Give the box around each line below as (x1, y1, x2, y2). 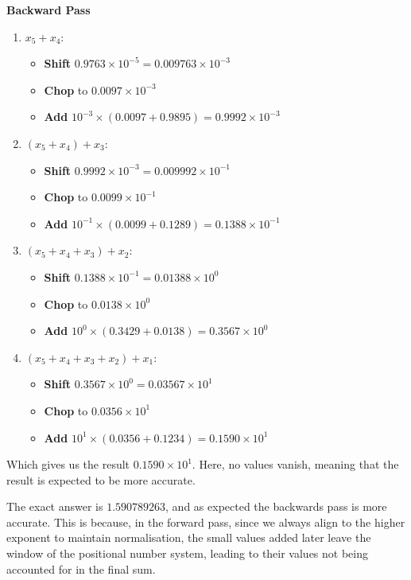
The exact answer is (6, 498, 103, 515)
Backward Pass (6, 2, 91, 18)
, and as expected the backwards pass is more (165, 498, 387, 515)
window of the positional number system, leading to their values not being (6, 545, 369, 562)
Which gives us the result (6, 456, 130, 473)
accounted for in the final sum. (6, 560, 156, 577)
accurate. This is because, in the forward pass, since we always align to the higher (6, 513, 405, 530)
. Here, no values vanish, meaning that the (192, 456, 399, 473)
